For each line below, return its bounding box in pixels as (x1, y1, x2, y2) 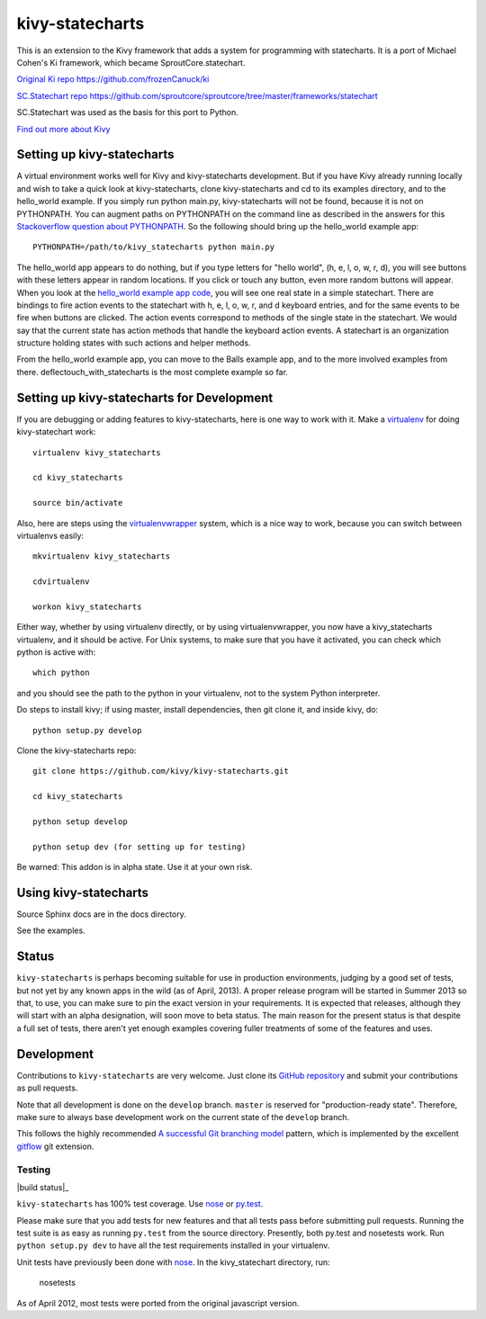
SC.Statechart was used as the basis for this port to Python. (16, 107, 238, 118)
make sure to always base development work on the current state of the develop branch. (16, 1111, 350, 1122)
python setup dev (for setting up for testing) (32, 841, 247, 852)
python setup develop (32, 816, 128, 827)
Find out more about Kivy (16, 123, 111, 134)
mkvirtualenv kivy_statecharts (32, 552, 171, 561)
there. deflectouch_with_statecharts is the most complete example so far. (16, 366, 288, 377)
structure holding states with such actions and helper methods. (16, 337, 251, 348)
